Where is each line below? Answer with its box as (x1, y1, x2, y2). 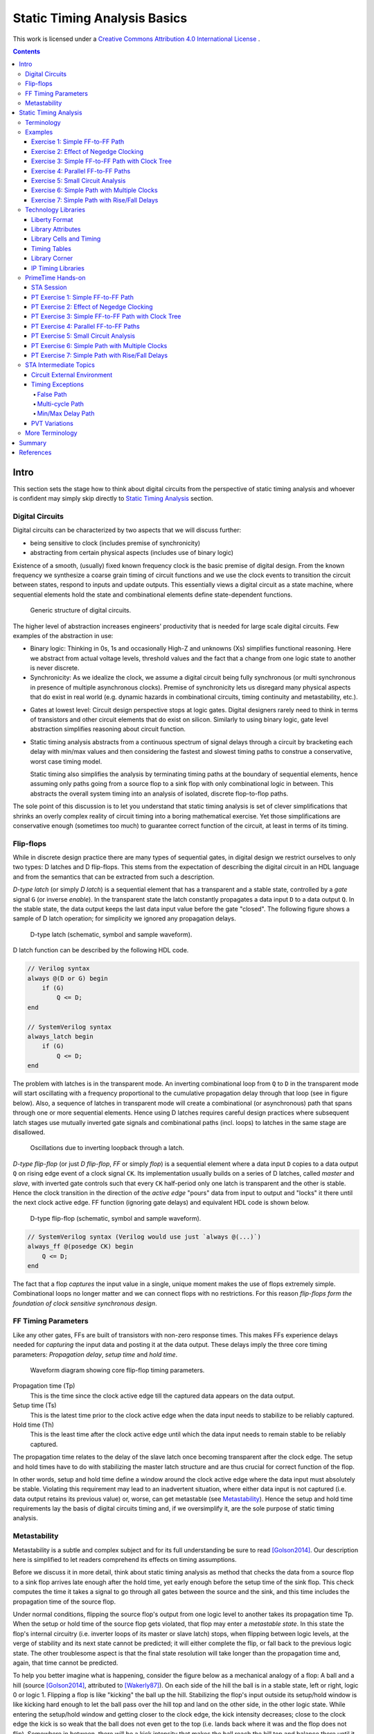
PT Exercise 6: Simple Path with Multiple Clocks (31, 341, 168, 350)
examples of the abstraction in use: (12, 631, 114, 639)
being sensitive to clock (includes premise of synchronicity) (30, 538, 201, 547)
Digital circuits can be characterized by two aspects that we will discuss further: (12, 526, 242, 534)
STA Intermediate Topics (25, 361, 95, 369)
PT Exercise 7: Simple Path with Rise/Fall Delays (31, 351, 168, 360)
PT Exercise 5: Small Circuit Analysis (31, 332, 135, 340)
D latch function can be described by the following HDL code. (12, 946, 189, 954)
